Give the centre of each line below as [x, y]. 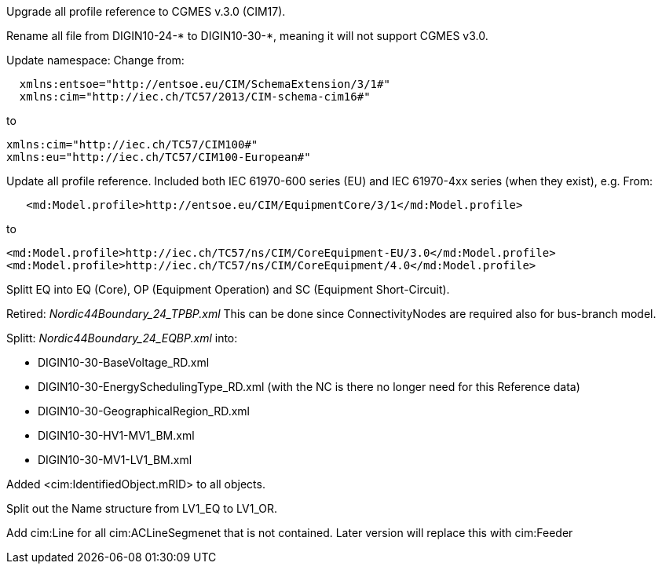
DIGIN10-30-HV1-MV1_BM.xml [116, 435]
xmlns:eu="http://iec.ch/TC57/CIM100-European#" [159, 157]
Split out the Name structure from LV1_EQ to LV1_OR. [142, 508]
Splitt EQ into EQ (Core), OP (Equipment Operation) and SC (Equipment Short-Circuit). [228, 289]
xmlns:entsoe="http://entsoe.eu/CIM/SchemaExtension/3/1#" [205, 84]
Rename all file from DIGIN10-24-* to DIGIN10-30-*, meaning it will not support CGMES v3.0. [247, 36]
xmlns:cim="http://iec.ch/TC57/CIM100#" [132, 144]
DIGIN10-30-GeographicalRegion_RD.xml [144, 411]
